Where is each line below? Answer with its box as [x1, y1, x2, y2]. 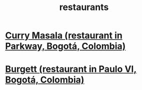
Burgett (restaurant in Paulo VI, [5, 63, 137, 75]
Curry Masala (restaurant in [5, 30, 122, 41]
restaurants [59, 2, 109, 13]
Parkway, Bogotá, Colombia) [5, 41, 126, 52]
